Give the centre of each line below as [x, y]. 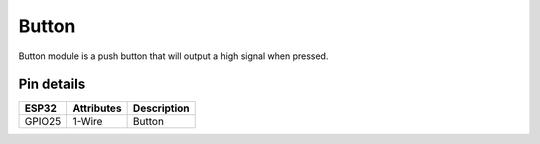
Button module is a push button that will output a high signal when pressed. [173, 56]
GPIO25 [43, 122]
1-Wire [87, 122]
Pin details [52, 84]
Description [161, 108]
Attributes [97, 108]
